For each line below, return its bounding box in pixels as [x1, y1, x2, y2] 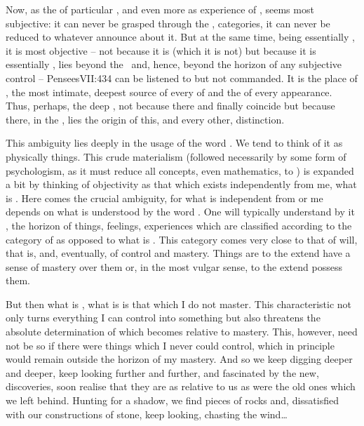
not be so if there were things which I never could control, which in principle [6, 338, 335, 352]
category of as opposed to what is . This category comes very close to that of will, [6, 232, 358, 246]
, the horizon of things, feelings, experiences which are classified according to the [6, 218, 352, 232]
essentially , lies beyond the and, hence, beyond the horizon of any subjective [6, 57, 342, 72]
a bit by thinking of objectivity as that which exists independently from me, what [6, 177, 357, 192]
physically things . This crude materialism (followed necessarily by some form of [6, 149, 346, 164]
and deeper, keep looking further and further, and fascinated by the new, [6, 365, 319, 380]
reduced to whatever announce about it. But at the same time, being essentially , [6, 29, 355, 44]
